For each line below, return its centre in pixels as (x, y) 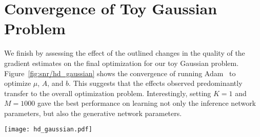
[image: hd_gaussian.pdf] (48, 130)
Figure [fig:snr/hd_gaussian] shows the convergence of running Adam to (120, 73)
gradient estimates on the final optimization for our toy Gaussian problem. (122, 63)
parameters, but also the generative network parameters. (93, 113)
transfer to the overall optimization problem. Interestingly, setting (108, 93)
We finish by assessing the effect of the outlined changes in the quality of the (125, 53)
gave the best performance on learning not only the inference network (147, 103)
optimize (18, 83)
